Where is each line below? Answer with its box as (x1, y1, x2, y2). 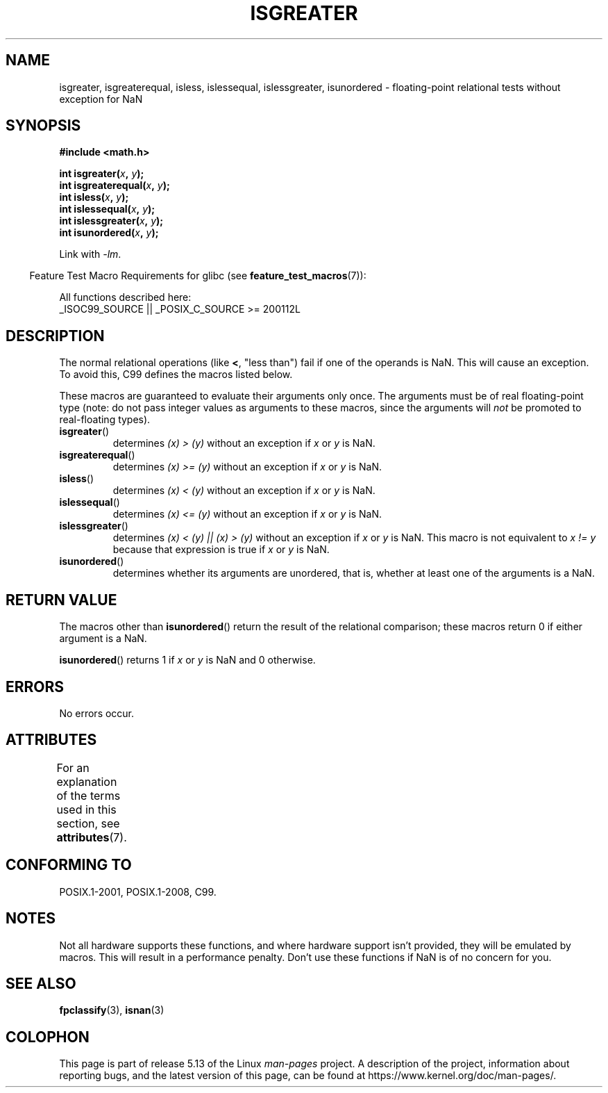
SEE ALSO (6, 974, 76, 992)
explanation (56, 774, 117, 789)
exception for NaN (59, 92, 143, 105)
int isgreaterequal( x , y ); (59, 179, 170, 192)
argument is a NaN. (59, 632, 147, 645)
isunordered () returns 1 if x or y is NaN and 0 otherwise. (59, 654, 316, 666)
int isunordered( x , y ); (59, 227, 159, 239)
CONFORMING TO (6, 856, 132, 874)
